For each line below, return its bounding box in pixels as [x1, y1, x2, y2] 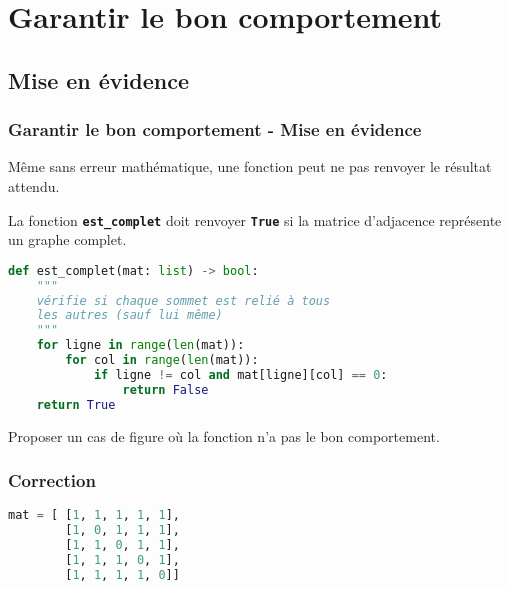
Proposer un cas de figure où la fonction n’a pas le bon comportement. [8, 425, 440, 446]
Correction [8, 468, 96, 493]
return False [122, 382, 209, 397]
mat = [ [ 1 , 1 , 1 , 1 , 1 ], [8, 508, 180, 523]
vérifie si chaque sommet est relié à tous [36, 293, 331, 308]
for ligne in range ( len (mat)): [36, 338, 245, 353]
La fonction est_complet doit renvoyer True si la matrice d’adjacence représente [8, 209, 502, 230]
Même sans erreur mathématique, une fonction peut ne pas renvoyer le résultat [8, 156, 492, 177]
